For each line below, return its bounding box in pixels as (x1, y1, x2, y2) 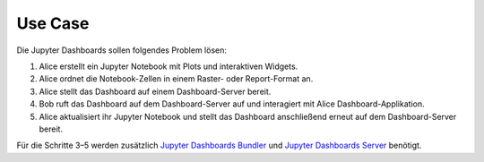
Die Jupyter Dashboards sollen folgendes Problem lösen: (16, 45, 228, 55)
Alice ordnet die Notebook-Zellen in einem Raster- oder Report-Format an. (39, 73, 314, 84)
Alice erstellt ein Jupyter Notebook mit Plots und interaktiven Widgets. (39, 61, 298, 72)
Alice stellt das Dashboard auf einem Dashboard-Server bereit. (39, 86, 272, 97)
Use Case (16, 13, 90, 33)
